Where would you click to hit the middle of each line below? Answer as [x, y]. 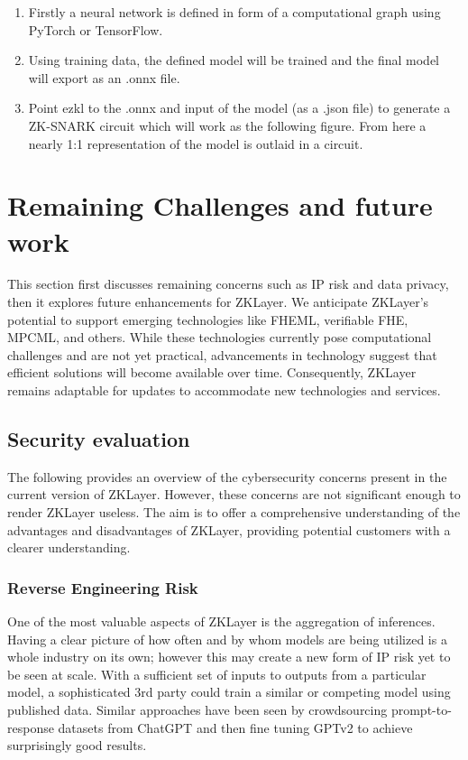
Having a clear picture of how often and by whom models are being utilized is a [227, 639]
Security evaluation [99, 439]
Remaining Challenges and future [220, 205]
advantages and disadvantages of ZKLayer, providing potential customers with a [229, 529]
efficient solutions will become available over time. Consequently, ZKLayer [212, 372]
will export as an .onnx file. [104, 77]
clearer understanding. [69, 547]
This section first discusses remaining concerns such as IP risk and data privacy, [228, 284]
